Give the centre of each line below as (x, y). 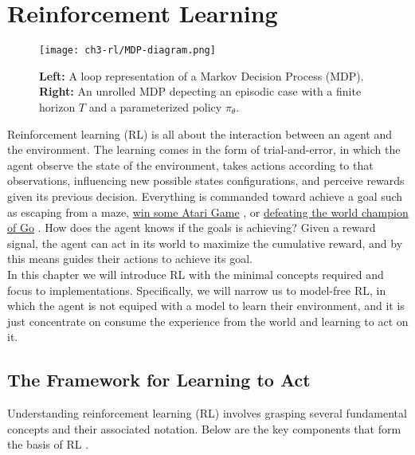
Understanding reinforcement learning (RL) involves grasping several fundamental (207, 413)
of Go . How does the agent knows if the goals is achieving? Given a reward (192, 227)
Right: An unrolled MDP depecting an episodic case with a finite (200, 91)
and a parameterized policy (155, 106)
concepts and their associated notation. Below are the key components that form (204, 428)
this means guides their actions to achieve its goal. (130, 259)
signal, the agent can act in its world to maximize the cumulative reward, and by (205, 243)
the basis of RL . (48, 444)
